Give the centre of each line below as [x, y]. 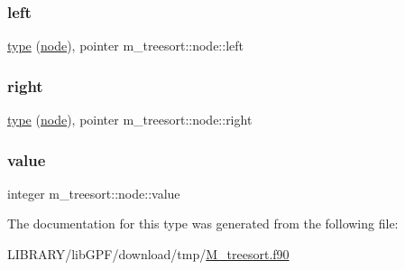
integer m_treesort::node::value [94, 193]
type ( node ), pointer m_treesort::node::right [130, 120]
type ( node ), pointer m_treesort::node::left [125, 46]
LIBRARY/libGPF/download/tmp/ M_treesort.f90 [148, 254]
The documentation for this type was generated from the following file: [203, 223]
